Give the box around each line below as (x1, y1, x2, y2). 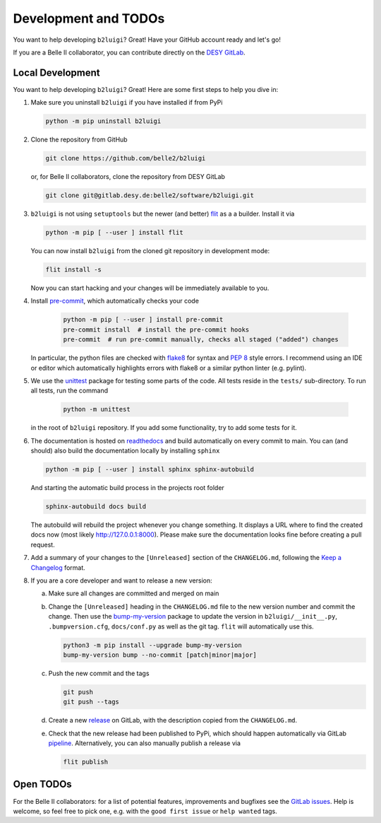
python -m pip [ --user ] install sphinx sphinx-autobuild (45, 465, 254, 474)
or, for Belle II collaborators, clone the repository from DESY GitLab (30, 173, 226, 181)
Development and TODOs (13, 11, 165, 26)
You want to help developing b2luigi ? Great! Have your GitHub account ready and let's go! (13, 35, 282, 44)
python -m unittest (63, 405, 131, 414)
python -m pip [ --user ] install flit (45, 228, 183, 237)
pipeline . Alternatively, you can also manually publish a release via (48, 739, 241, 747)
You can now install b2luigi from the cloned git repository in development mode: (30, 247, 270, 255)
